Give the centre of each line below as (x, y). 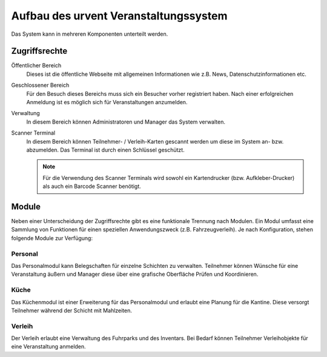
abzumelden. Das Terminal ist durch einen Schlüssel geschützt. (105, 150)
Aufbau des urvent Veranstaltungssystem (119, 16)
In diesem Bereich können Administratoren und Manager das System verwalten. (126, 122)
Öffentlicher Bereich (36, 65)
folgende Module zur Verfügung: (52, 238)
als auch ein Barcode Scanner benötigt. (92, 186)
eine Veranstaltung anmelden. (48, 347)
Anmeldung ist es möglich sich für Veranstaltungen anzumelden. (107, 102)
